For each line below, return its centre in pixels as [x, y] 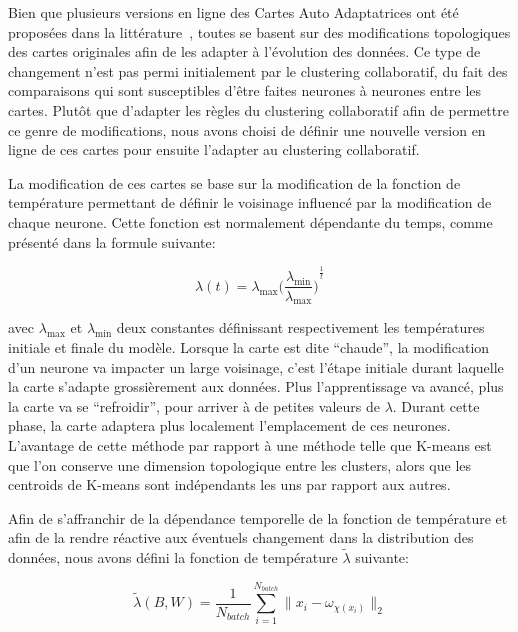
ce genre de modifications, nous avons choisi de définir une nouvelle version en [247, 129]
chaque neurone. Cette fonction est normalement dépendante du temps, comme [250, 221]
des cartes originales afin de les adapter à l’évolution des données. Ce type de [244, 51]
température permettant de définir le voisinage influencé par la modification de [250, 202]
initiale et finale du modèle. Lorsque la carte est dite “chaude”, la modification [249, 346]
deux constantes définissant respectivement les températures [300, 327]
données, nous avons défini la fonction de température [173, 557]
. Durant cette [436, 405]
